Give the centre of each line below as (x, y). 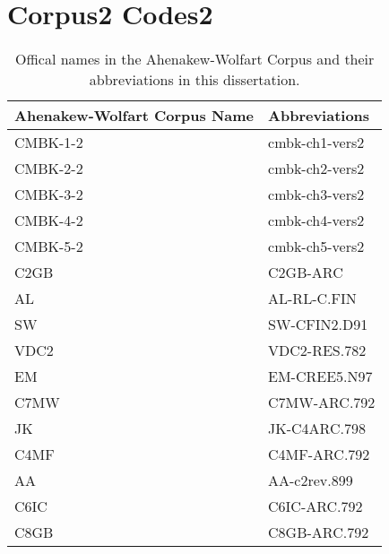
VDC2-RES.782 (317, 351)
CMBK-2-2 (49, 169)
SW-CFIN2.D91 (318, 325)
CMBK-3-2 (49, 195)
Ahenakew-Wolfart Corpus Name (134, 116)
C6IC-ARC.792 (316, 506)
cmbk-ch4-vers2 (316, 221)
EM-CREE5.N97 (320, 377)
